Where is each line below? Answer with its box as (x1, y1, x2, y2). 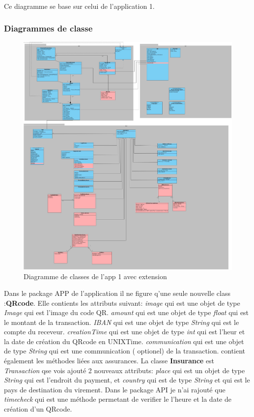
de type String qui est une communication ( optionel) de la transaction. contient (4, 346, 246, 356)
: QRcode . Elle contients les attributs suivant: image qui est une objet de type (4, 297, 240, 308)
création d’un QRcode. (4, 404, 72, 414)
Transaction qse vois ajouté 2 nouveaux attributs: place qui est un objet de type (4, 365, 245, 375)
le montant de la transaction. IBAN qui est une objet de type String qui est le (4, 317, 239, 327)
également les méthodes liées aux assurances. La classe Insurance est (4, 355, 215, 366)
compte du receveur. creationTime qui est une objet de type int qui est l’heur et (4, 326, 245, 337)
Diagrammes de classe (4, 22, 93, 34)
